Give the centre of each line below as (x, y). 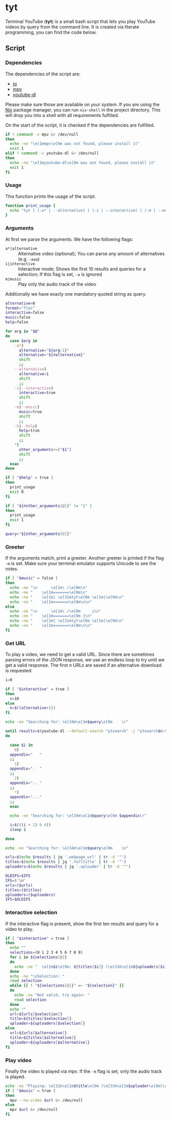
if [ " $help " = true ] (29, 478)
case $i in (21, 745)
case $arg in (24, 341)
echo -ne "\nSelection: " (37, 976)
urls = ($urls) (19, 885)
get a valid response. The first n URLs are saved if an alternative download (83, 665)
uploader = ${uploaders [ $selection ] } (48, 1024)
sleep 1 (18, 829)
